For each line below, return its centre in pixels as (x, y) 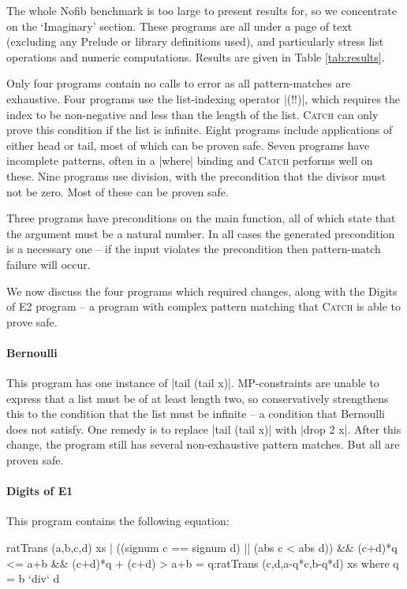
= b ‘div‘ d (33, 578)
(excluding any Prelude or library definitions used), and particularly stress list (195, 41)
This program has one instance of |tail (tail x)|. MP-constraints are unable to (193, 383)
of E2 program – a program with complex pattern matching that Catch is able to (204, 306)
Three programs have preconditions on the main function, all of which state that (201, 218)
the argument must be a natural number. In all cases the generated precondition (201, 233)
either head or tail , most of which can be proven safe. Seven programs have (188, 145)
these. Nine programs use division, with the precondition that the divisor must (196, 175)
